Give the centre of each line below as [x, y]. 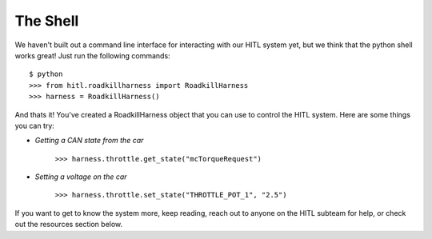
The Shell [47, 21]
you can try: [35, 125]
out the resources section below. [69, 225]
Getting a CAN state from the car [89, 141]
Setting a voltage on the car [81, 177]
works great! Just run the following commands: [93, 55]
